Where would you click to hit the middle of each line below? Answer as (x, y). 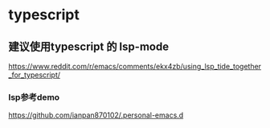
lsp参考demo (34, 97)
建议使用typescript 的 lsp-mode (89, 46)
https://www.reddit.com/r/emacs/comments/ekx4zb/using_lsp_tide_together (135, 66)
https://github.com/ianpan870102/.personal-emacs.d (96, 115)
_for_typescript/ (35, 75)
